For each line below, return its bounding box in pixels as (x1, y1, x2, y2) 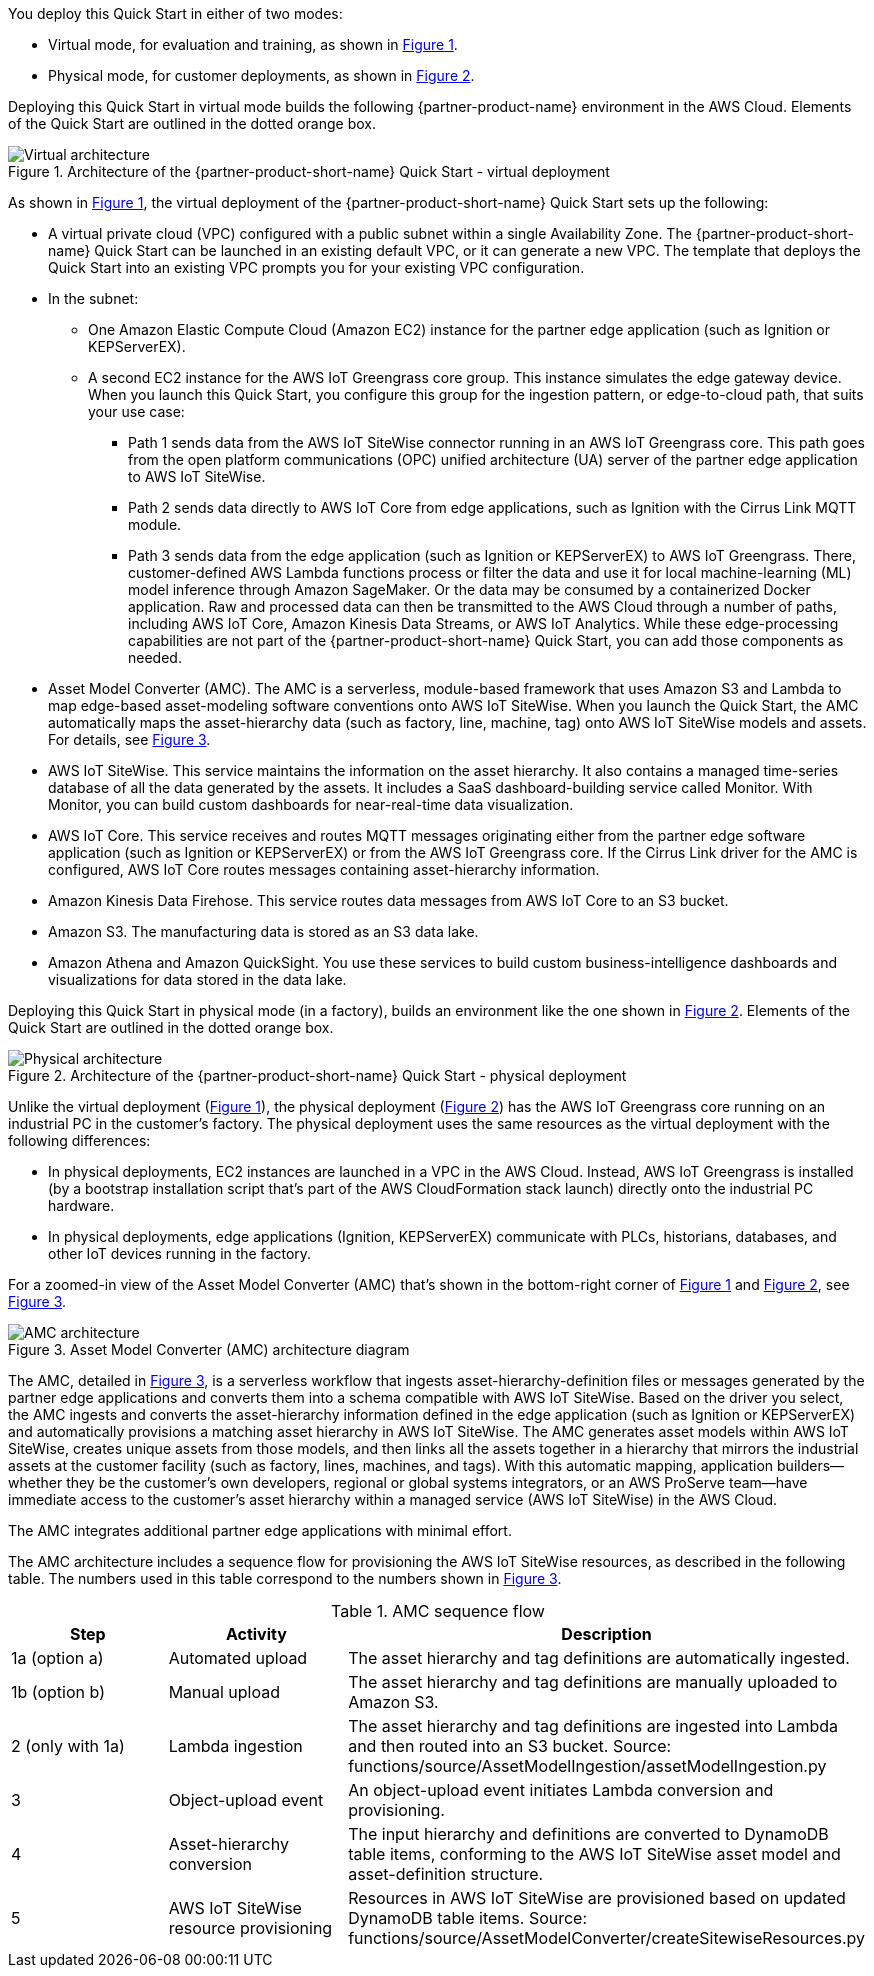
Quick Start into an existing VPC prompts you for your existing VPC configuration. (48, 259, 585, 276)
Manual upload (168, 1682, 280, 1702)
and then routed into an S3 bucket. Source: (348, 1736, 672, 1756)
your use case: (88, 403, 185, 420)
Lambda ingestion (168, 1736, 303, 1756)
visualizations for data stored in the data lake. (48, 971, 347, 988)
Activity (225, 1624, 287, 1644)
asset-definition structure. (348, 1864, 544, 1884)
